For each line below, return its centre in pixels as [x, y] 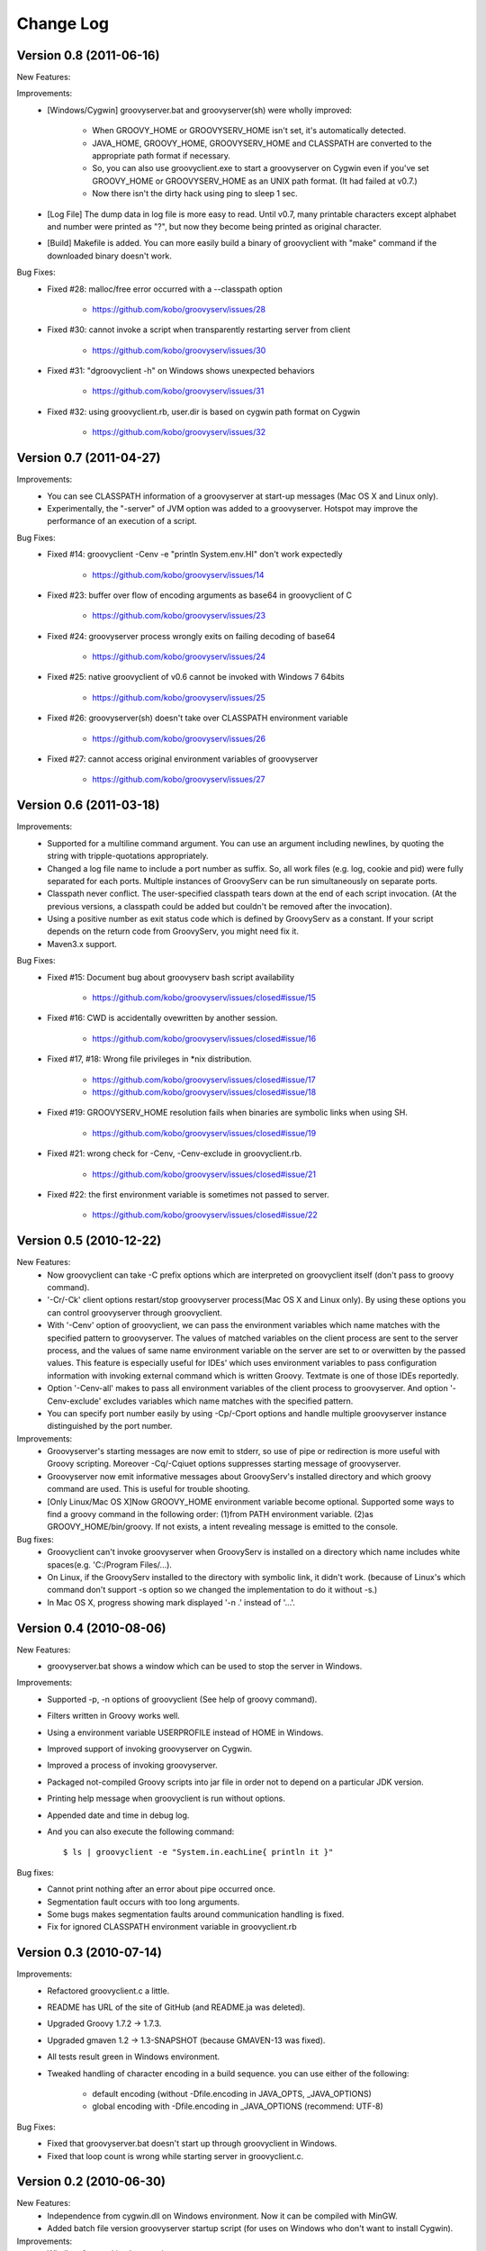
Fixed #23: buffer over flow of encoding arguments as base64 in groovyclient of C [200, 595]
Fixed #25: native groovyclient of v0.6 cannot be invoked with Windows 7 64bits [196, 677]
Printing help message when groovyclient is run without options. [166, 1799]
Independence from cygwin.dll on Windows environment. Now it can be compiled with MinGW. [222, 2216]
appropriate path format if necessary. [162, 156]
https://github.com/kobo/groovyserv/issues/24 [179, 656]
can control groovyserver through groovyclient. [135, 1312]
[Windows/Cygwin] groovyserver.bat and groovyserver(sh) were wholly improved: [200, 110]
